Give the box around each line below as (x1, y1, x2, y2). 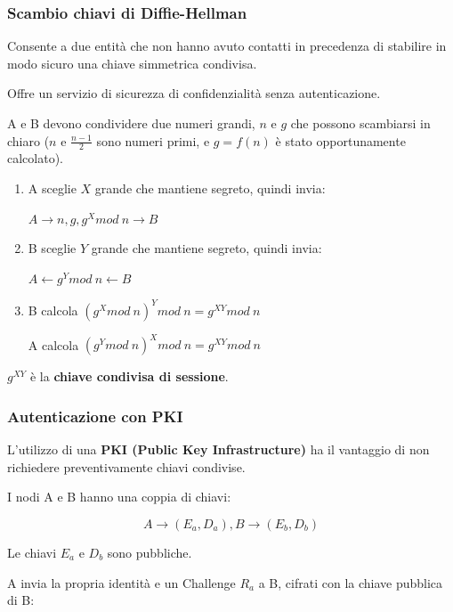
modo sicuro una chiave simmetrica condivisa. (7, 53, 257, 72)
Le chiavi (7, 543, 57, 561)
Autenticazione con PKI (7, 404, 183, 427)
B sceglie (28, 239, 77, 257)
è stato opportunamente (275, 131, 406, 150)
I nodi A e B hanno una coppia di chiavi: (7, 487, 231, 506)
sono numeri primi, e (96, 131, 210, 150)
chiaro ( (7, 131, 50, 150)
